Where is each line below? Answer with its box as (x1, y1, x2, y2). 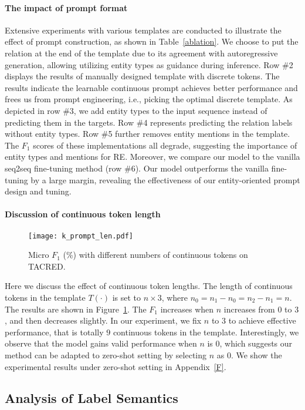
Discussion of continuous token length (5, 208, 161, 220)
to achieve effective (228, 314, 296, 327)
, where (161, 291, 188, 303)
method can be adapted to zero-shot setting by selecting (5, 348, 207, 361)
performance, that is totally (5, 325, 104, 338)
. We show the (231, 348, 282, 361)
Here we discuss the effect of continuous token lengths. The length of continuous (5, 280, 293, 292)
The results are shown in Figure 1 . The (5, 303, 147, 315)
